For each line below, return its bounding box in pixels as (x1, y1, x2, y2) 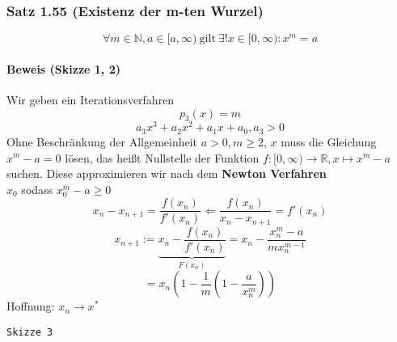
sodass (21, 180, 53, 197)
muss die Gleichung (281, 133, 377, 150)
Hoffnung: (6, 298, 55, 315)
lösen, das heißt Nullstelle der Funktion (65, 149, 260, 166)
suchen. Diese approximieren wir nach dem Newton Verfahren (6, 165, 327, 182)
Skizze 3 (6, 326, 53, 338)
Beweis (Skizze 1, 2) (6, 60, 120, 77)
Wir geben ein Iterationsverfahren (6, 91, 175, 108)
